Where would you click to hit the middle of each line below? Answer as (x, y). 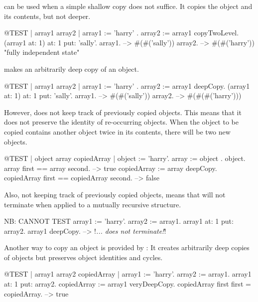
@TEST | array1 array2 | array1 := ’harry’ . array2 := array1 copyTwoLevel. (122, 33)
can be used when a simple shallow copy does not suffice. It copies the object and (128, 6)
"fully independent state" (42, 52)
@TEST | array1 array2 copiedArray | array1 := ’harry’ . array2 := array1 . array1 (128, 274)
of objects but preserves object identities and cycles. (83, 257)
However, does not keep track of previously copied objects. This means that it (123, 112)
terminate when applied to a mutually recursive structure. (93, 204)
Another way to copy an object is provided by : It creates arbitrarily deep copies (127, 247)
